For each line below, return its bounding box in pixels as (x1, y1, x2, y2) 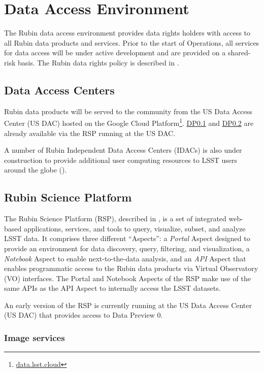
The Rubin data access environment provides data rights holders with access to (4, 27, 251, 38)
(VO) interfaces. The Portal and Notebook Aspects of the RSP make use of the (4, 273, 251, 283)
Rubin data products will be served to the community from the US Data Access (4, 106, 252, 116)
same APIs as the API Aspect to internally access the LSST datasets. (4, 283, 221, 293)
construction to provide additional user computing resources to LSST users (4, 154, 238, 165)
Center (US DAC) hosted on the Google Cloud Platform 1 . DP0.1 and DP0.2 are (4, 116, 254, 128)
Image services (4, 331, 65, 344)
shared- (227, 47, 251, 58)
